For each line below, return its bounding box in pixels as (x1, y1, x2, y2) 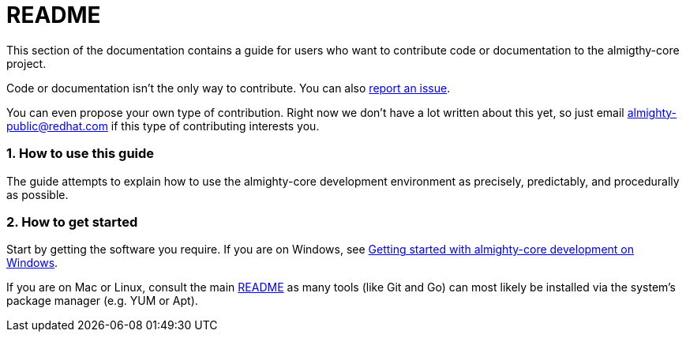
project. (6, 56, 47, 70)
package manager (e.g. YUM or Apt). (6, 294, 198, 308)
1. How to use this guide (6, 145, 155, 162)
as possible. (6, 187, 69, 201)
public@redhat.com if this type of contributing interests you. (6, 118, 320, 133)
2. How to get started (6, 213, 138, 230)
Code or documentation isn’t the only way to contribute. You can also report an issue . (6, 81, 451, 95)
